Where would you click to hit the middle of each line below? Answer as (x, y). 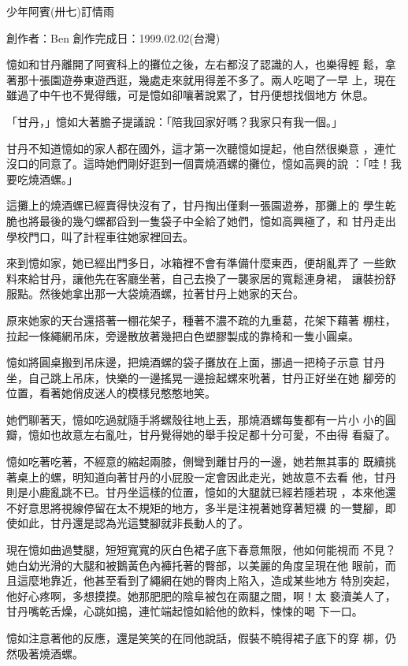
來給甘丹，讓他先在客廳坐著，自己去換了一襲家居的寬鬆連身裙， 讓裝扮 (201, 278)
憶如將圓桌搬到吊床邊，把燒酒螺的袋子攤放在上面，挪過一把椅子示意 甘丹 (196, 362)
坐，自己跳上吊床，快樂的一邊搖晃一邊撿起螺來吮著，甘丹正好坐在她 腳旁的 (201, 377)
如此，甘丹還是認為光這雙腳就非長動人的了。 (133, 523)
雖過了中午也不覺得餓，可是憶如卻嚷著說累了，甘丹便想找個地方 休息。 (190, 95)
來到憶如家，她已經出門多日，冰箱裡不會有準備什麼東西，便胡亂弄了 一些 (196, 263)
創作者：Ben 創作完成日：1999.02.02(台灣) (113, 37)
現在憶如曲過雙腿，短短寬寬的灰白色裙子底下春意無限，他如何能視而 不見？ (201, 550)
